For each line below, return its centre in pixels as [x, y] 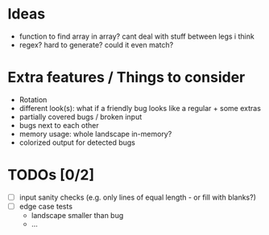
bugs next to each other [59, 125]
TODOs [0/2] [51, 175]
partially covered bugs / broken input [81, 117]
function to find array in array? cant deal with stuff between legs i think [137, 36]
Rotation [33, 99]
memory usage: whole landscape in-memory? [95, 134]
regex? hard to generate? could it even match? [96, 44]
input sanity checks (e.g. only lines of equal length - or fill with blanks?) [138, 197]
